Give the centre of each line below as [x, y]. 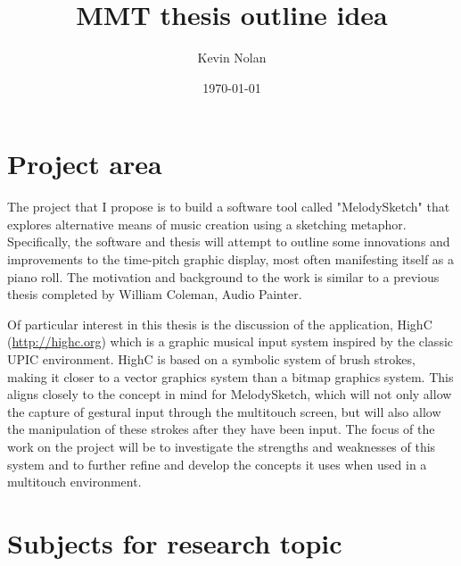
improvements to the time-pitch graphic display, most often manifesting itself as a [231, 259]
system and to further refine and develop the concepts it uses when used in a [217, 464]
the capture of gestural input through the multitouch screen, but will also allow [224, 411]
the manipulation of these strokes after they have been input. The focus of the [221, 429]
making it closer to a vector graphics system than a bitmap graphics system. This [230, 376]
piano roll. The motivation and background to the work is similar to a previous [223, 276]
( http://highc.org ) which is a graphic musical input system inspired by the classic [230, 341]
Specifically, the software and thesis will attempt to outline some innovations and [229, 241]
